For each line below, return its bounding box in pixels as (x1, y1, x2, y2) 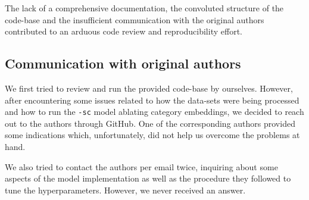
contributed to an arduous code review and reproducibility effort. (5, 25, 242, 37)
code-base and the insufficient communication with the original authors (5, 13, 264, 26)
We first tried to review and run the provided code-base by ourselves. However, (5, 82, 293, 94)
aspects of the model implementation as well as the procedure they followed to (5, 172, 291, 185)
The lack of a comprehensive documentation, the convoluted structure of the (5, 2, 284, 14)
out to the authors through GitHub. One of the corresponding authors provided (5, 117, 295, 129)
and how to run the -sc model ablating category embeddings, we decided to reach (5, 105, 304, 118)
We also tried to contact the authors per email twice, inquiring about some (5, 160, 278, 173)
